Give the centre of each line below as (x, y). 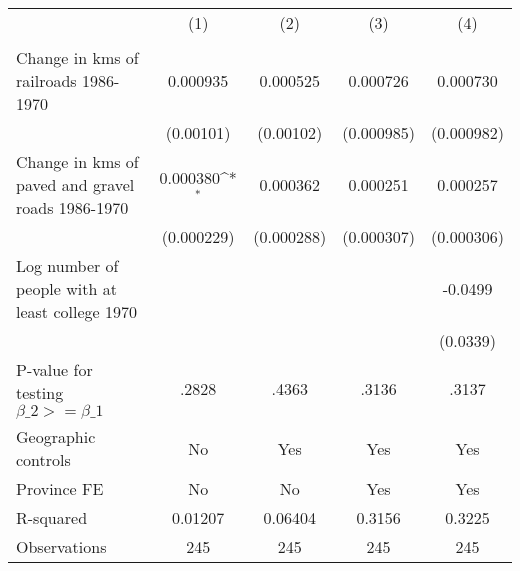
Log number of (67, 265)
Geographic (56, 436)
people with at (66, 288)
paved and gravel (75, 184)
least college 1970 (76, 311)
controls (43, 459)
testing (40, 392)
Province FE (60, 488)
